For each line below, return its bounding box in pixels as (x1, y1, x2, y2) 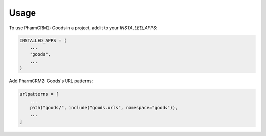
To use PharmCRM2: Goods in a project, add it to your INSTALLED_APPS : (9, 25, 158, 31)
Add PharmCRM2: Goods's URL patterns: (9, 78, 93, 84)
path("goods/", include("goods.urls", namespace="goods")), (30, 105, 178, 110)
